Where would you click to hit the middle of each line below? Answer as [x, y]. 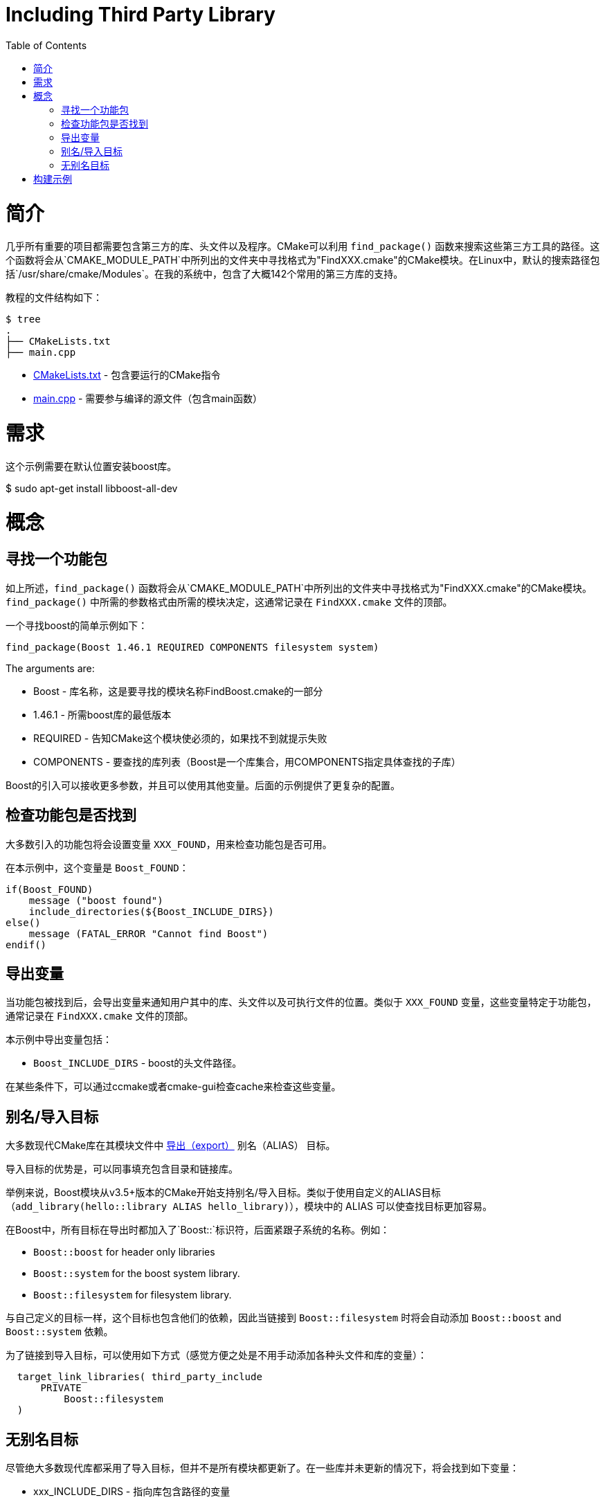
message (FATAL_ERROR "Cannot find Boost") [148, 933]
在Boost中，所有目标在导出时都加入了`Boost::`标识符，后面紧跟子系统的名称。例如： [198, 1230]
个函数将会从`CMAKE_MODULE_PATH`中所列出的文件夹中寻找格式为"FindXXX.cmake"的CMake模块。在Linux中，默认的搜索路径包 [303, 260]
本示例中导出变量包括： [59, 1040]
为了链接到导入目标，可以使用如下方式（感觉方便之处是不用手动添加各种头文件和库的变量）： [216, 1355]
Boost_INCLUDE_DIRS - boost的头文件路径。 [138, 1063]
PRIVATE [61, 1388]
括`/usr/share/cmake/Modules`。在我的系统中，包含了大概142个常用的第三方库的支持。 [205, 274]
